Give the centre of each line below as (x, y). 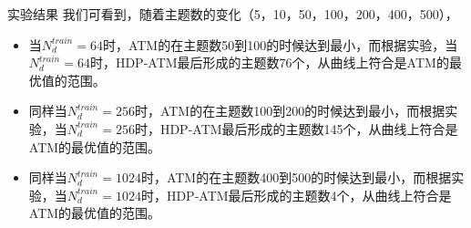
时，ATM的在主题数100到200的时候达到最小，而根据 (290, 111)
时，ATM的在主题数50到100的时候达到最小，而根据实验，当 (280, 44)
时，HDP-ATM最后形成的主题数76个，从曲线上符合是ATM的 (269, 62)
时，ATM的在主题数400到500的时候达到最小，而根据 (296, 177)
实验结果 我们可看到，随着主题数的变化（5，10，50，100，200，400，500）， (233, 14)
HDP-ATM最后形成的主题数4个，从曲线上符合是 (309, 195)
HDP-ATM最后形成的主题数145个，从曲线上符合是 (309, 128)
